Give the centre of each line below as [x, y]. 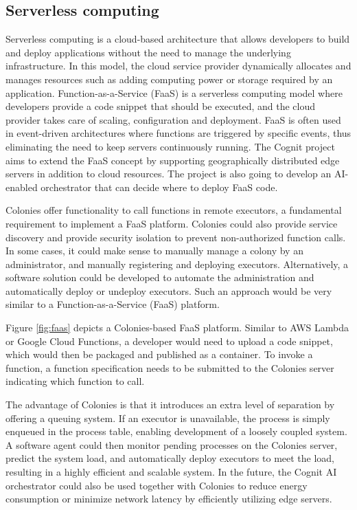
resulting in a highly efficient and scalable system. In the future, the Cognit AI [171, 472]
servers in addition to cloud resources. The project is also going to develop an [169, 174]
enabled [22, 187]
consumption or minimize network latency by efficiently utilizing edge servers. [169, 499]
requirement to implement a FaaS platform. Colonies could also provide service [172, 223]
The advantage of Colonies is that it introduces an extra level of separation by [170, 404]
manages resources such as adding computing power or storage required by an [169, 79]
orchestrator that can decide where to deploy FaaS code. [159, 187]
